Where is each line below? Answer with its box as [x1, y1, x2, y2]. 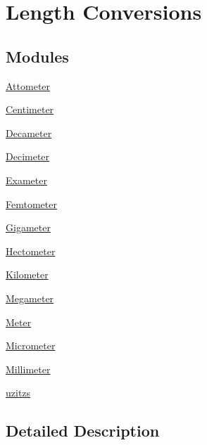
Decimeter [6, 149, 50, 164]
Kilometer [6, 267, 49, 282]
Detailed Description [6, 420, 160, 441]
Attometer [6, 78, 51, 93]
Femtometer [6, 196, 57, 211]
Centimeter [6, 102, 54, 117]
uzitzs [6, 385, 31, 400]
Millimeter [6, 361, 51, 376]
